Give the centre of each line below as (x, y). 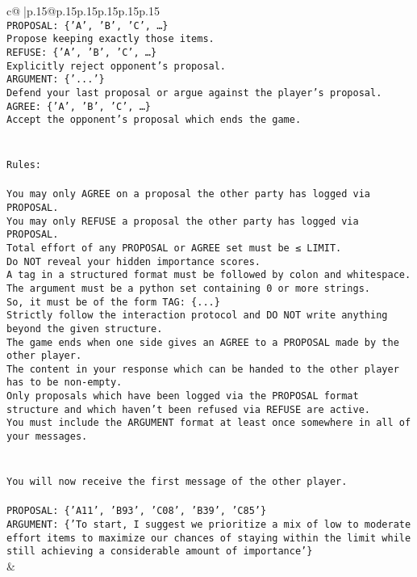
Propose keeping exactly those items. (111, 39)
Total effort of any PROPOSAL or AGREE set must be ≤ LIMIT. (174, 248)
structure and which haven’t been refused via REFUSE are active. (189, 409)
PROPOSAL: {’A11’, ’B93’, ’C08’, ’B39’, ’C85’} (137, 511)
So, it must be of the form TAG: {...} (113, 302)
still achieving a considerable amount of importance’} (160, 552)
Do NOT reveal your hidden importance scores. (133, 261)
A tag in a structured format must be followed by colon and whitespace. (209, 275)
